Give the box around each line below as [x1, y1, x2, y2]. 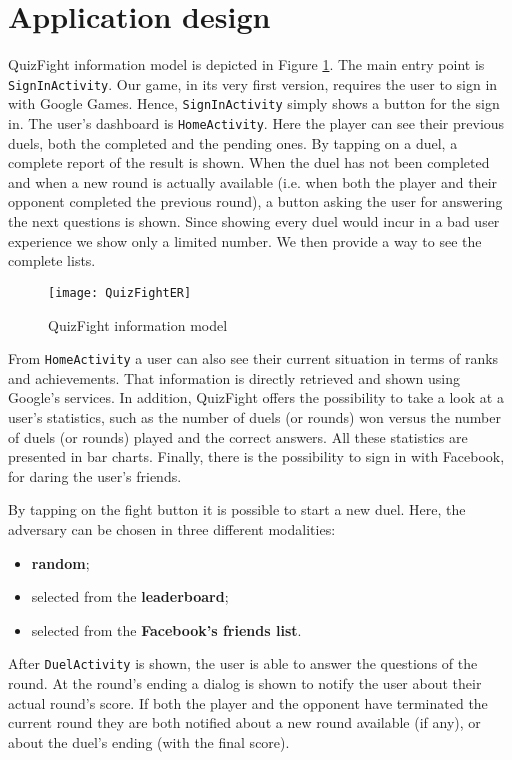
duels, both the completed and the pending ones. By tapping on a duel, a [8, 132, 458, 153]
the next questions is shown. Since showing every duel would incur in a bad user [8, 211, 500, 232]
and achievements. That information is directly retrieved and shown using [8, 367, 460, 388]
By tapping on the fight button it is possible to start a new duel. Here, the [8, 499, 466, 520]
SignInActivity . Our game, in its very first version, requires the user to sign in [8, 73, 498, 94]
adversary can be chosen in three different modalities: [8, 518, 336, 539]
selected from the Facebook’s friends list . [31, 619, 302, 640]
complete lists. [8, 250, 96, 271]
